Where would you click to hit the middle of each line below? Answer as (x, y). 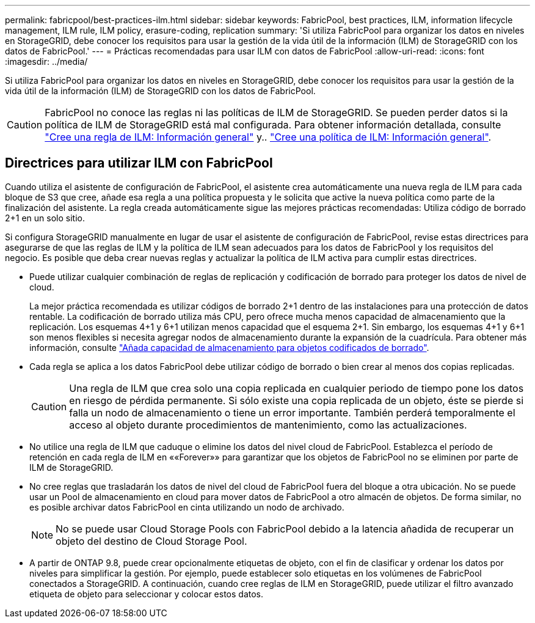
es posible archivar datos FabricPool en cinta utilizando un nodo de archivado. (187, 507)
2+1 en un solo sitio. (45, 218)
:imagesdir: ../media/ (46, 61)
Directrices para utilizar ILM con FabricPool (139, 163)
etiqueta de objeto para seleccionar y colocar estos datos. (147, 594)
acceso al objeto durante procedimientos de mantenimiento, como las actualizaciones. (268, 425)
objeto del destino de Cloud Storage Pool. (151, 541)
